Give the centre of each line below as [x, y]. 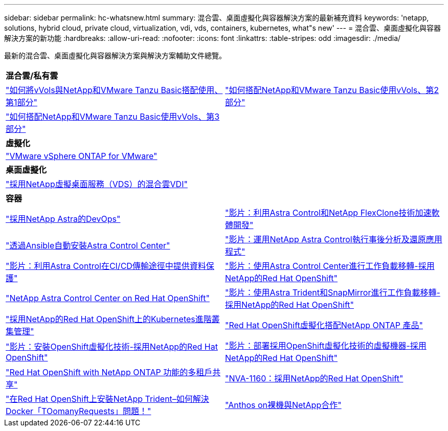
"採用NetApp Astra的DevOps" [63, 219]
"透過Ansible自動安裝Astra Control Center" [88, 245]
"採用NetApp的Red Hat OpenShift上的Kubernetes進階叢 [113, 319]
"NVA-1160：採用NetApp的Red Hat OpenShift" [314, 378]
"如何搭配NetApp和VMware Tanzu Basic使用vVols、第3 [113, 117]
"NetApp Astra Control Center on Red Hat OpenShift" [108, 298]
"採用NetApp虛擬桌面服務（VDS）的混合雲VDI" [97, 184]
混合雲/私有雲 [32, 76]
